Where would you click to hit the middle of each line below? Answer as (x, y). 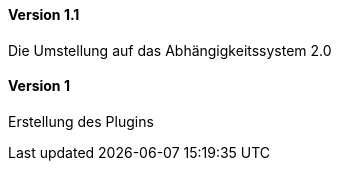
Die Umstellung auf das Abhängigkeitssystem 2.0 (170, 50)
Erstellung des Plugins (81, 121)
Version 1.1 (44, 14)
